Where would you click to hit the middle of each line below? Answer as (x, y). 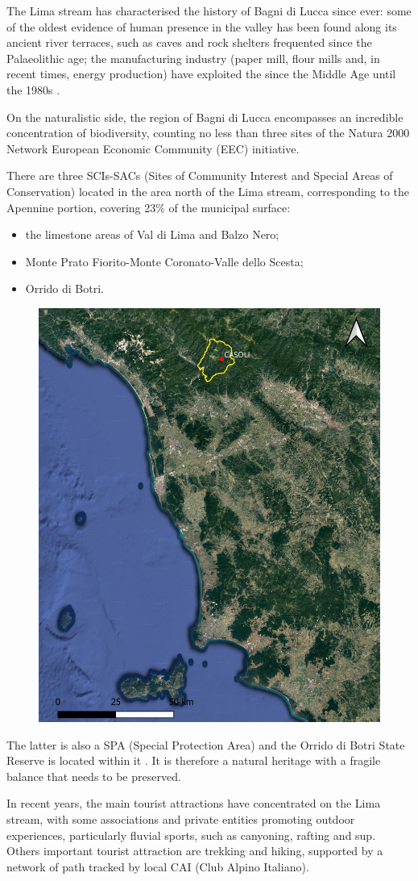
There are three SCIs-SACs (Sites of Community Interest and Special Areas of (200, 175)
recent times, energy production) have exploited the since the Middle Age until (201, 74)
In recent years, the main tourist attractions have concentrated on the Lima (194, 803)
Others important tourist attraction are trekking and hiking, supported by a (195, 851)
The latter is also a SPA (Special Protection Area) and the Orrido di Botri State (206, 744)
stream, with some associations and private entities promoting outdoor (181, 819)
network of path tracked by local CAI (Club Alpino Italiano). (158, 866)
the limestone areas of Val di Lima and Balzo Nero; (152, 234)
